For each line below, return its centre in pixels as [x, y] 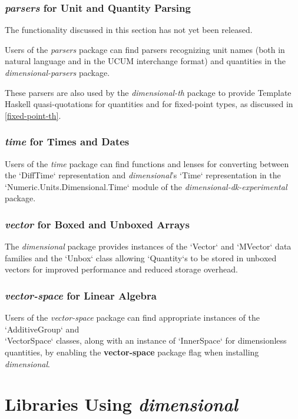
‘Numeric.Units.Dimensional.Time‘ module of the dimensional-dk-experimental [146, 186]
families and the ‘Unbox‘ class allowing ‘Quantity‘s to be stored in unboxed [141, 257]
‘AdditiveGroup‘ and [42, 329]
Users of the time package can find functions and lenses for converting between [147, 163]
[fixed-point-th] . [33, 115]
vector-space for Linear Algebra [81, 295]
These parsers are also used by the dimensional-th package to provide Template [148, 92]
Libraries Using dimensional [121, 404]
